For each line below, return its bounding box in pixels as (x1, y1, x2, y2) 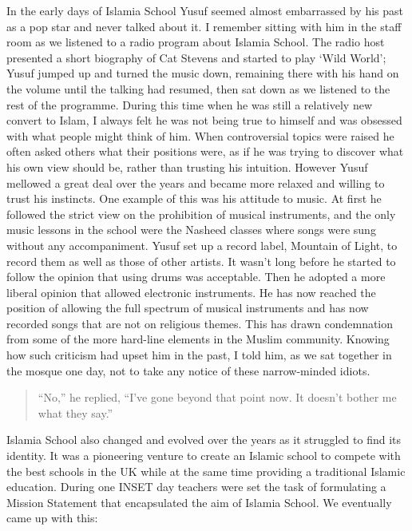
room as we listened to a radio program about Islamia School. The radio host (6, 34, 385, 50)
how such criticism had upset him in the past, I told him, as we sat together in (6, 347, 392, 363)
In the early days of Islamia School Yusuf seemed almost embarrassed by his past (6, 2, 403, 18)
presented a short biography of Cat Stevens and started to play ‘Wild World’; (6, 49, 386, 65)
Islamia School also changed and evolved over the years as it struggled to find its (6, 431, 402, 448)
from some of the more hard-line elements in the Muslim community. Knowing (6, 331, 390, 347)
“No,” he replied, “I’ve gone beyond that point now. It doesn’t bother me (38, 389, 397, 406)
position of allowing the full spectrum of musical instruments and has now (6, 299, 369, 316)
